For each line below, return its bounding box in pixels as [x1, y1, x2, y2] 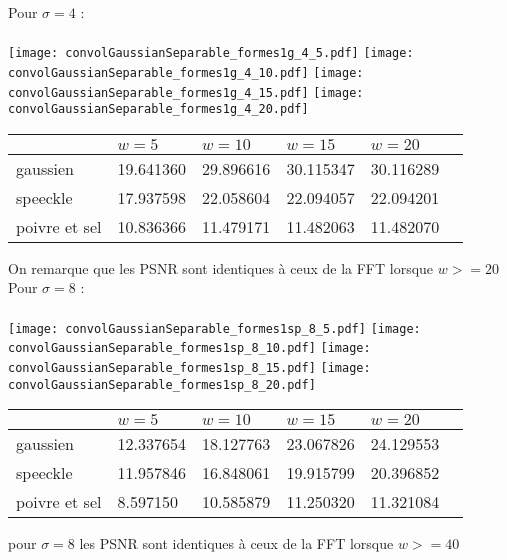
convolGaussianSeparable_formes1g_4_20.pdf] [8, 102, 309, 117]
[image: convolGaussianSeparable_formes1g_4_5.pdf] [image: [8, 46, 414, 61]
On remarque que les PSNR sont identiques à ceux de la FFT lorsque [8, 257, 434, 278]
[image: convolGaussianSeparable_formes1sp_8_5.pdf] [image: [8, 321, 421, 336]
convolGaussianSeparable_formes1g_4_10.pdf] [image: [8, 65, 364, 80]
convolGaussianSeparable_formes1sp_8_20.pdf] [8, 377, 316, 392]
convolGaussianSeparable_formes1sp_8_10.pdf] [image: [8, 341, 371, 356]
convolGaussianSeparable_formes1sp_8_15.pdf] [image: [8, 360, 371, 375]
